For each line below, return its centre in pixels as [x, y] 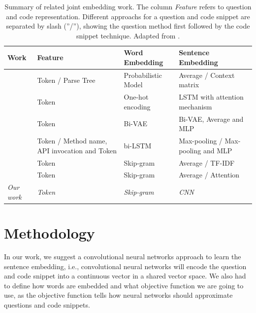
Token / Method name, [72, 141]
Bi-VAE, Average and [211, 119]
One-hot [136, 97]
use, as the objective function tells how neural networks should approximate [118, 295]
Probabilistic [143, 75]
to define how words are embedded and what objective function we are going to [124, 285]
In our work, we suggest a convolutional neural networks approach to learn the [123, 257]
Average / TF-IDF [207, 162]
